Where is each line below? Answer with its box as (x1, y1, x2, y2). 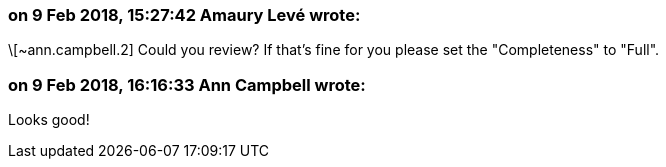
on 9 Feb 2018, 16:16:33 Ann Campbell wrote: (8, 74, 366, 95)
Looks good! (8, 111, 90, 129)
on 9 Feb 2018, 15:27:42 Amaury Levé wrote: (8, 5, 361, 25)
